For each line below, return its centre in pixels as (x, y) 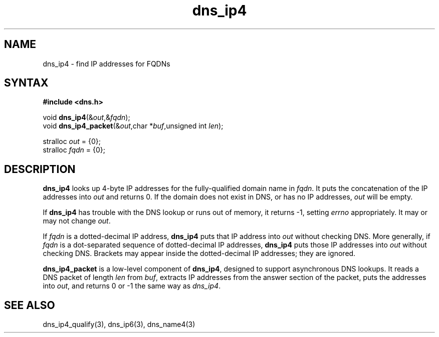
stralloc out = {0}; (72, 141)
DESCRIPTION (40, 169)
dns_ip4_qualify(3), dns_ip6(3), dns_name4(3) (119, 324)
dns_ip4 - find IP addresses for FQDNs (106, 63)
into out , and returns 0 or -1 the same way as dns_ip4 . (132, 286)
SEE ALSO (30, 305)
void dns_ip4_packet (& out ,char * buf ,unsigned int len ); (133, 126)
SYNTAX (26, 83)
